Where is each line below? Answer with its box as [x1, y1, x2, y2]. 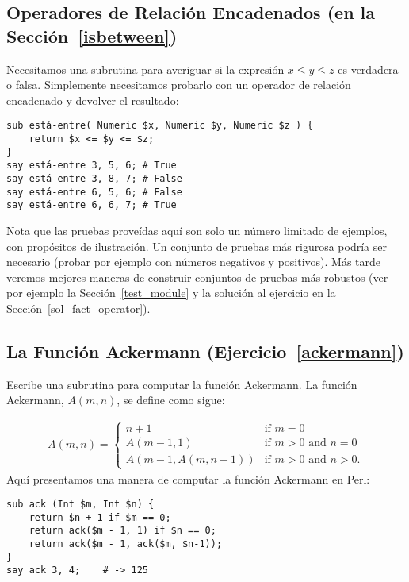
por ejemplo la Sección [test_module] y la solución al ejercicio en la [6, 284, 336, 301]
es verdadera [338, 60, 399, 77]
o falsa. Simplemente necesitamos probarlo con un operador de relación [6, 76, 351, 93]
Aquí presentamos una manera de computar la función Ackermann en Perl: [6, 470, 370, 487]
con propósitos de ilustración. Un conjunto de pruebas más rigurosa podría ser [6, 237, 387, 254]
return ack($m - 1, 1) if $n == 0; [29, 525, 216, 537]
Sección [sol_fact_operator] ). [6, 299, 151, 316]
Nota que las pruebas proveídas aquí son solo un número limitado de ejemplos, [6, 222, 388, 238]
